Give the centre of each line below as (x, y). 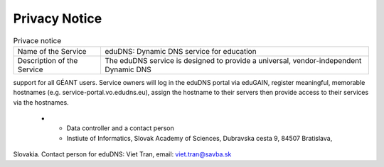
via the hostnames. (41, 102)
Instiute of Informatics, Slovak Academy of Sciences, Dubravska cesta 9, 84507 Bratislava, (199, 138)
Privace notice (37, 40)
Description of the (48, 60)
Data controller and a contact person (120, 128)
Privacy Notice (58, 18)
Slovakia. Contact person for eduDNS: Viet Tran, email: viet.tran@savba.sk (122, 154)
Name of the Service (52, 51)
